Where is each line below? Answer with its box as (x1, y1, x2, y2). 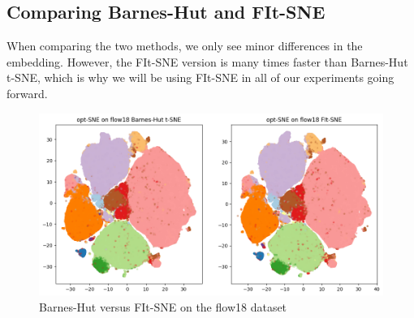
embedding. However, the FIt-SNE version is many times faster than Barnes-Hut (6, 53, 408, 70)
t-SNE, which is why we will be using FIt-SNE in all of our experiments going (6, 69, 395, 86)
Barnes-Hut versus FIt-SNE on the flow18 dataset (39, 298, 287, 315)
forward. (6, 84, 48, 101)
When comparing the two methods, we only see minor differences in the (6, 37, 363, 54)
